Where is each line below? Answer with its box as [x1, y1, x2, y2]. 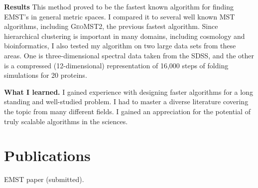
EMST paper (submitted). [4, 174, 84, 185]
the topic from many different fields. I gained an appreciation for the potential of [4, 106, 251, 116]
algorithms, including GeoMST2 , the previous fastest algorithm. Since [4, 21, 218, 31]
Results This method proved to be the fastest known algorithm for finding [4, 1, 234, 11]
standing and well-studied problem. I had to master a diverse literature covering [4, 96, 249, 107]
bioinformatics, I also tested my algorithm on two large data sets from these [4, 40, 236, 51]
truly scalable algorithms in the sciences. [4, 116, 128, 126]
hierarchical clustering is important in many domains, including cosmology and [4, 30, 245, 41]
